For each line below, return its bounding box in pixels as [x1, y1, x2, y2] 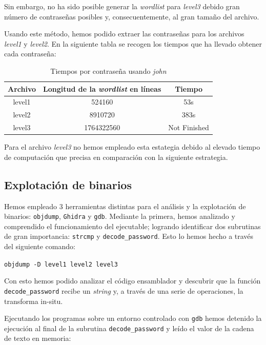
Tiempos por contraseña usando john [50, 65, 167, 76]
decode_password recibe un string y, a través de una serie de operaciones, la [4, 285, 243, 296]
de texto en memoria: [4, 333, 71, 343]
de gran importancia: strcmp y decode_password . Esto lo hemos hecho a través [4, 231, 254, 241]
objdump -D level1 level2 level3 [4, 260, 118, 268]
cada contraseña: [4, 48, 56, 59]
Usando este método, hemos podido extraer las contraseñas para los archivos [4, 28, 244, 39]
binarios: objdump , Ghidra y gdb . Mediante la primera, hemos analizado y [4, 211, 235, 221]
